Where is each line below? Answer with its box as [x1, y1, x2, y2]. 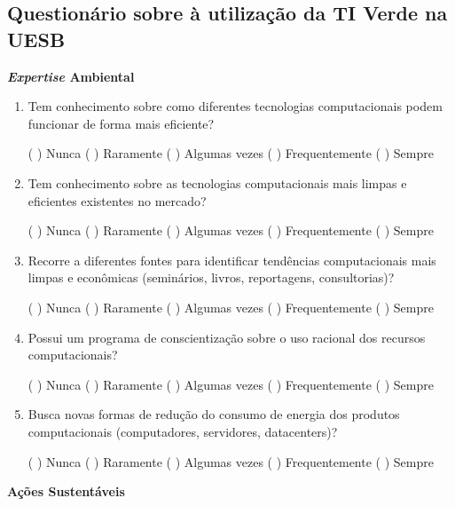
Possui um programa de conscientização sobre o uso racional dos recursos [27, 328, 426, 346]
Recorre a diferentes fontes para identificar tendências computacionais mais [27, 250, 436, 269]
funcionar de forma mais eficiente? [27, 114, 215, 132]
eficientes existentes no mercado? [27, 191, 207, 210]
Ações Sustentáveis [7, 482, 125, 501]
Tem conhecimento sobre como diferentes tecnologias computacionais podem [27, 97, 443, 115]
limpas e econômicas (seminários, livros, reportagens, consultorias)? [27, 268, 395, 287]
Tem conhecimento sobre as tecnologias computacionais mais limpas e [27, 173, 407, 192]
